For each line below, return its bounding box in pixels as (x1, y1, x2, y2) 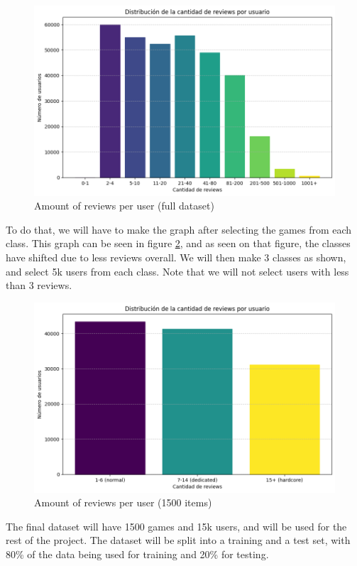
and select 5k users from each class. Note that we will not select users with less (6, 263, 349, 278)
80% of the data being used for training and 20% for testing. (6, 546, 269, 561)
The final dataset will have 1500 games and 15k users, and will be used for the (6, 518, 347, 533)
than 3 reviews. (6, 278, 72, 293)
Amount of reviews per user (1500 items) (34, 495, 212, 510)
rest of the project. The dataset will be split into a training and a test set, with (6, 533, 351, 548)
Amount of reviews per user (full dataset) (34, 198, 214, 213)
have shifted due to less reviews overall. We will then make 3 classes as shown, (6, 250, 346, 265)
